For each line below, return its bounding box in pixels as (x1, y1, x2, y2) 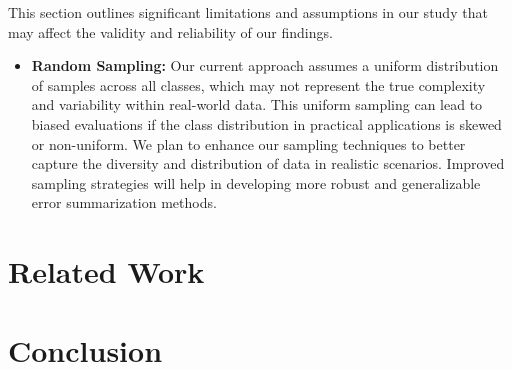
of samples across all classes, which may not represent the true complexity (31, 74, 486, 95)
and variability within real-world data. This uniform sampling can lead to (31, 94, 483, 115)
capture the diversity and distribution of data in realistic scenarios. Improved (31, 153, 505, 174)
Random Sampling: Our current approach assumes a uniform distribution (31, 55, 499, 76)
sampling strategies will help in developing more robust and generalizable (31, 172, 481, 193)
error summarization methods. (31, 192, 217, 213)
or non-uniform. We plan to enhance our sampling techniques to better (31, 133, 466, 154)
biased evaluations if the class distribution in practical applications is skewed (31, 113, 502, 134)
